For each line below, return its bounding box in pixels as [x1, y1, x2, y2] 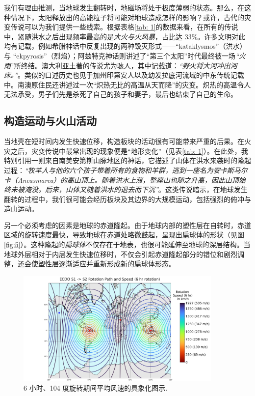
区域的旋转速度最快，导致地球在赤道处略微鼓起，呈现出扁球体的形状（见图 [4, 229, 244, 240]
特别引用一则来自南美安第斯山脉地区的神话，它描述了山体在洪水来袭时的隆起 [4, 155, 251, 166]
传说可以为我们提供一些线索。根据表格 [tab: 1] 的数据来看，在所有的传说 [10, 22, 238, 32]
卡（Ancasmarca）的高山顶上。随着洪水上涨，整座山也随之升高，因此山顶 [4, 174, 239, 185]
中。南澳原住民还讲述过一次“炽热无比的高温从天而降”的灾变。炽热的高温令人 [4, 79, 251, 89]
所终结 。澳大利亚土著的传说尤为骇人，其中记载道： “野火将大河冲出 [14, 60, 230, 70]
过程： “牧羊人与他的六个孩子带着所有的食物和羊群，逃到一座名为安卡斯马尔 [4, 165, 248, 175]
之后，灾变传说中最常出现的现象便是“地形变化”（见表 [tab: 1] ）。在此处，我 [10, 145, 248, 156]
